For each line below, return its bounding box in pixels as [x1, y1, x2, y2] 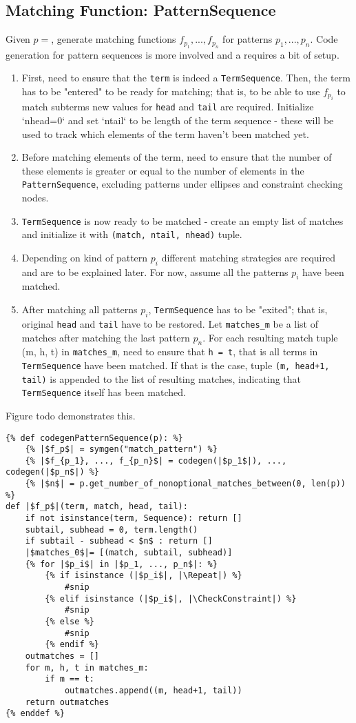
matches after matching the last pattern [21, 330, 190, 344]
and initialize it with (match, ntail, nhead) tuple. [21, 227, 242, 241]
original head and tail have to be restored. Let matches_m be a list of [21, 316, 319, 330]
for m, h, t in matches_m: [25, 662, 149, 673]
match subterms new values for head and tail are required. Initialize [21, 99, 314, 114]
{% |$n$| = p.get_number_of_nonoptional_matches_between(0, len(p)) [25, 479, 346, 489]
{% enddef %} [6, 709, 65, 719]
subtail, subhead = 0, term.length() [25, 524, 198, 535]
